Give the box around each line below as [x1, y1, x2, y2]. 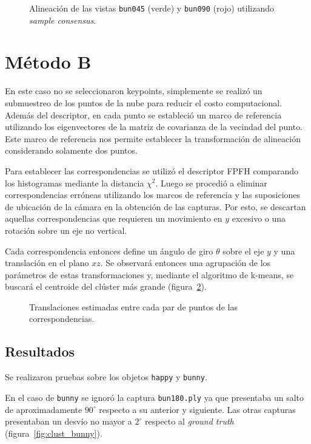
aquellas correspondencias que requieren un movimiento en [5, 212, 222, 225]
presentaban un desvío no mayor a [5, 415, 132, 428]
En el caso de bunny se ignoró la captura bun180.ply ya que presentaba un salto [5, 391, 304, 403]
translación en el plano [5, 256, 89, 269]
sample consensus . [29, 13, 96, 26]
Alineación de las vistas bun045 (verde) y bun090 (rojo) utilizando [29, 2, 274, 14]
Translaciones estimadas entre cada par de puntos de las [29, 300, 238, 313]
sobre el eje [222, 244, 264, 257]
